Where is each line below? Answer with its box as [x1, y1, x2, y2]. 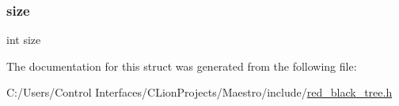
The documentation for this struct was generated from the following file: [6, 57, 357, 74]
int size [6, 31, 41, 48]
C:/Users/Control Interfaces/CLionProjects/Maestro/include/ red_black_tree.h [6, 84, 393, 101]
